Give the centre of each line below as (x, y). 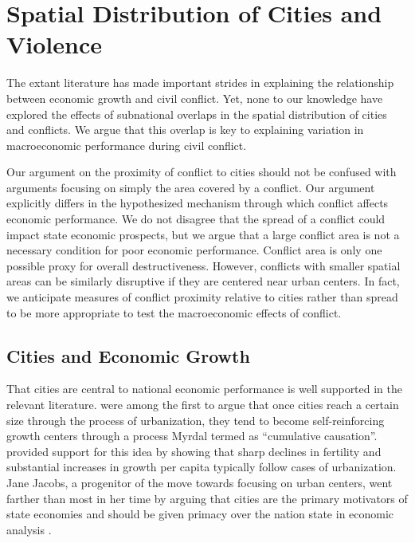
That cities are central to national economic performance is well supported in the (205, 389)
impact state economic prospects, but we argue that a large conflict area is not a (203, 234)
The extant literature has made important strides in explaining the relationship (200, 83)
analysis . (29, 529)
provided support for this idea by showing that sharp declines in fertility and (194, 451)
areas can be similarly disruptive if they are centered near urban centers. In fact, (203, 281)
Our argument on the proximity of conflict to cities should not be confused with (202, 172)
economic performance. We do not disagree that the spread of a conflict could (196, 219)
